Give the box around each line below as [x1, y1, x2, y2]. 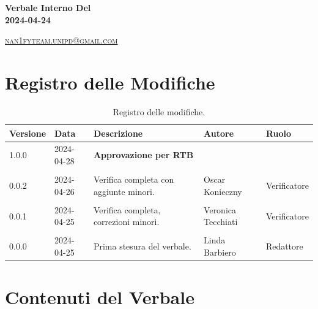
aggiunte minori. [93, 185, 155, 197]
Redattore [265, 240, 303, 253]
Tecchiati [204, 215, 238, 228]
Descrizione [93, 126, 143, 139]
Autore [204, 126, 234, 139]
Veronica [204, 203, 237, 216]
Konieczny [204, 185, 242, 197]
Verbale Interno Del [5, 1, 91, 13]
